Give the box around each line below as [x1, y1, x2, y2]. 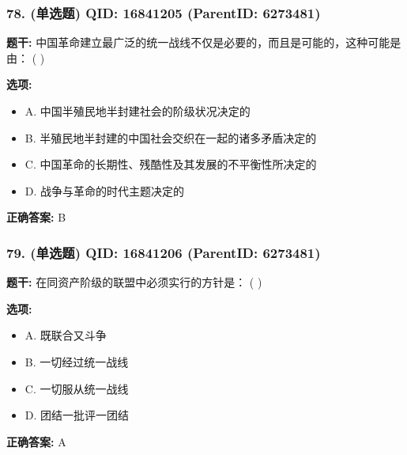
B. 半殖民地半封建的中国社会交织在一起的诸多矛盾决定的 [24, 129, 317, 146]
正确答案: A [6, 433, 66, 449]
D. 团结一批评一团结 [24, 407, 130, 423]
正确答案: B [6, 209, 66, 226]
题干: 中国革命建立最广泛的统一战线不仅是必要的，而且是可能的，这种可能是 [6, 34, 401, 51]
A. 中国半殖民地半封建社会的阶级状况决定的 [24, 103, 251, 119]
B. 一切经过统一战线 [24, 353, 129, 370]
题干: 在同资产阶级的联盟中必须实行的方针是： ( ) [6, 274, 262, 290]
